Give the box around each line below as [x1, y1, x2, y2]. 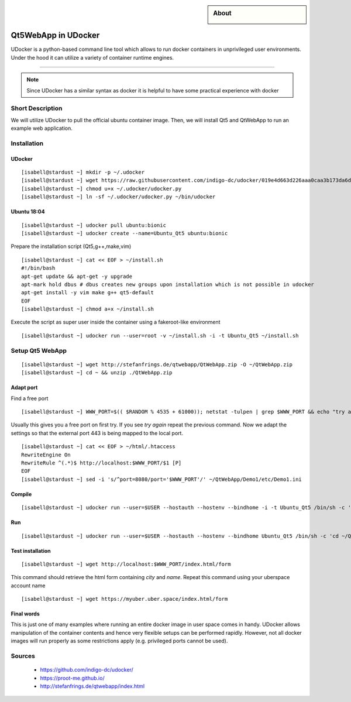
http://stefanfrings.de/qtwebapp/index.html [40, 682, 145, 690]
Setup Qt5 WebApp [11, 346, 67, 355]
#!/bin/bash [21, 265, 56, 271]
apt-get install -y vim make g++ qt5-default [21, 290, 154, 296]
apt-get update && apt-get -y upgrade [21, 273, 133, 280]
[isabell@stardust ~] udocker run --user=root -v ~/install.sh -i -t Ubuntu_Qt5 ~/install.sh [21, 332, 299, 339]
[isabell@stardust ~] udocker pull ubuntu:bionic [21, 222, 167, 228]
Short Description [11, 104, 63, 112]
